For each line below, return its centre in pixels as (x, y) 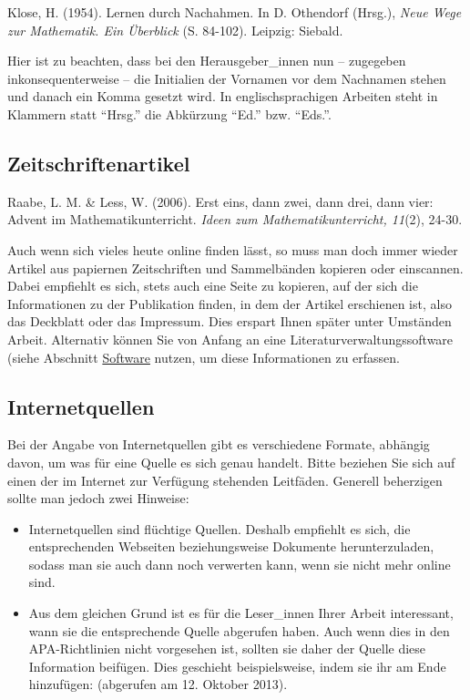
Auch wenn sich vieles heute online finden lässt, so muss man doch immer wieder (233, 249)
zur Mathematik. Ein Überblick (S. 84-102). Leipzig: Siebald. (175, 30)
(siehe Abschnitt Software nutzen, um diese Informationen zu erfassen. (204, 357)
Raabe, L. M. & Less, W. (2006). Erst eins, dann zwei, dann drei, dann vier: (220, 201)
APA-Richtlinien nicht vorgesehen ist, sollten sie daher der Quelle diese (227, 649)
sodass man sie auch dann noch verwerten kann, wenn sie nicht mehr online (240, 564)
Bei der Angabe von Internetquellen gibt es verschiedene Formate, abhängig (219, 444)
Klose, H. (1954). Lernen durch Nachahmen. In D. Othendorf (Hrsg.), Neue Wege (235, 12)
